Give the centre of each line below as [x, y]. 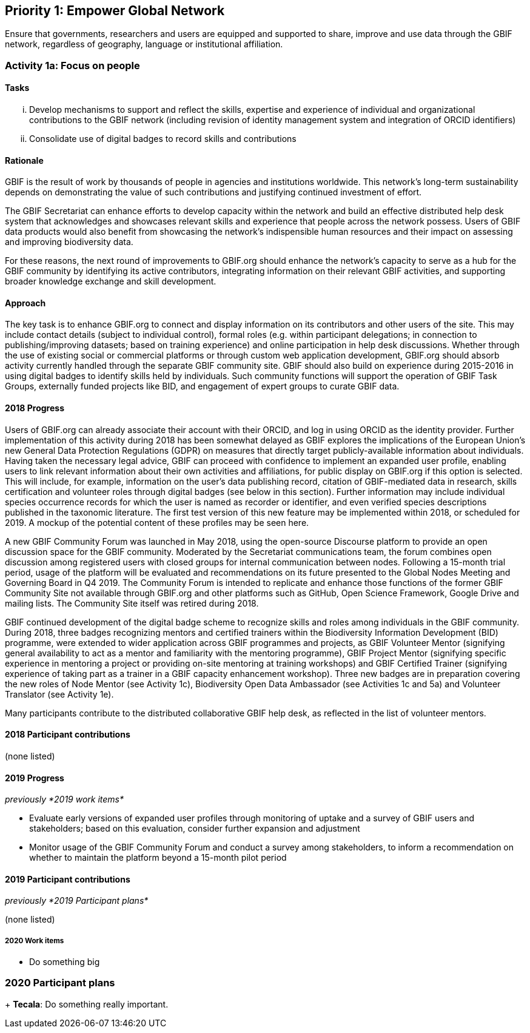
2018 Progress [35, 408]
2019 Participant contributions [68, 879]
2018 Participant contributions [68, 735]
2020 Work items [35, 940]
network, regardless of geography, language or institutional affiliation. [144, 44]
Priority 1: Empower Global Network [115, 11]
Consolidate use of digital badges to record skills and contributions [163, 139]
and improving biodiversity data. [69, 242]
